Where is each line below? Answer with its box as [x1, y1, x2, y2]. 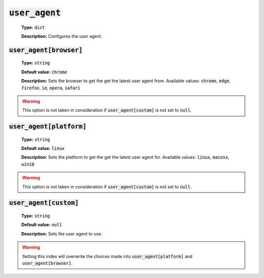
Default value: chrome [21, 69, 67, 75]
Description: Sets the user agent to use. [21, 231, 103, 236]
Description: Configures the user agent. [21, 33, 103, 39]
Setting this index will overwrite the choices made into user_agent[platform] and [22, 253, 193, 259]
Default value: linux [21, 146, 65, 151]
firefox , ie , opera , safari [21, 85, 81, 90]
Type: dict [21, 24, 45, 30]
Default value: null [21, 222, 62, 228]
